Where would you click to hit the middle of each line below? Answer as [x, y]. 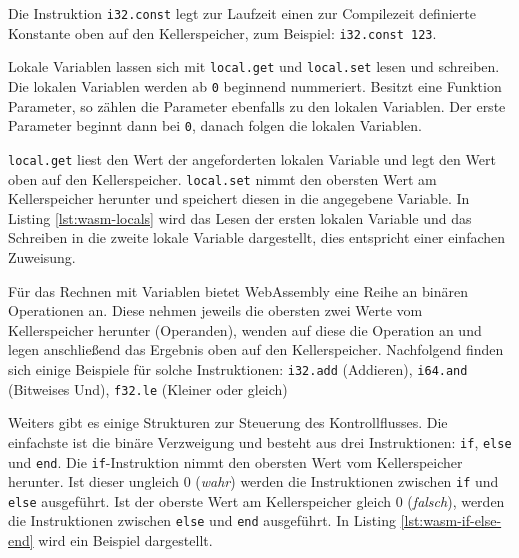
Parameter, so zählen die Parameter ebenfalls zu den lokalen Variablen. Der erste [257, 105]
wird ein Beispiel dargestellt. [125, 540]
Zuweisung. [42, 256]
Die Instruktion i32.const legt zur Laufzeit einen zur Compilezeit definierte [242, 13]
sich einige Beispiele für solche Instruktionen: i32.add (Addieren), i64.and [238, 368]
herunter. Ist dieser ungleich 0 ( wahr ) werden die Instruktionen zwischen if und [253, 481]
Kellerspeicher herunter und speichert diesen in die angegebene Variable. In [239, 198]
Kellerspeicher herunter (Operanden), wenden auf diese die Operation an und [245, 329]
